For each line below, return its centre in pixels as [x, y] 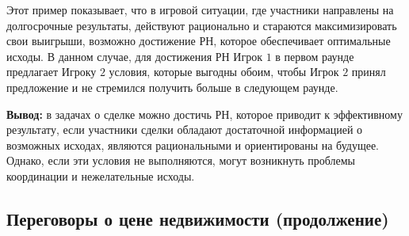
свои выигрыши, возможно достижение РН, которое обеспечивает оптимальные [199, 41]
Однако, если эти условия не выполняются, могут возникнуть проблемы [181, 160]
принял [369, 72]
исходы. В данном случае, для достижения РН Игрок [134, 56]
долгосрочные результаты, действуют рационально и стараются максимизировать [202, 25]
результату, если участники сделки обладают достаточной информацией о [185, 129]
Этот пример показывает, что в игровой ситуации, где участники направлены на [200, 10]
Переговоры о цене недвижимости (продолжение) [198, 218]
